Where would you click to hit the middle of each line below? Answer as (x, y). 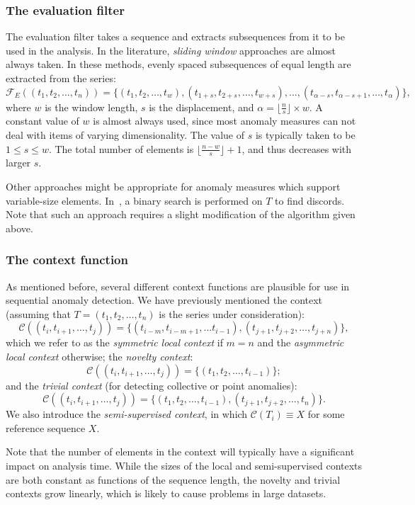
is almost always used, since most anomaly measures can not (224, 121)
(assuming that (38, 313)
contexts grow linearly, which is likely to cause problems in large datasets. (166, 493)
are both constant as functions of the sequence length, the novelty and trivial (173, 479)
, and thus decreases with (297, 148)
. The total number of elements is (121, 148)
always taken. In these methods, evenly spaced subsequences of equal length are (178, 64)
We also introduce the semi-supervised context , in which (127, 414)
